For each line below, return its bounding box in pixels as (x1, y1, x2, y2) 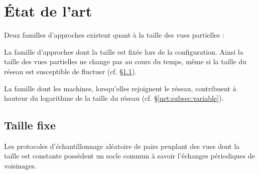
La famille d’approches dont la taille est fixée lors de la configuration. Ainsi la (4, 46, 243, 57)
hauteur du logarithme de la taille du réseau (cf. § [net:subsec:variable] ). (4, 93, 224, 103)
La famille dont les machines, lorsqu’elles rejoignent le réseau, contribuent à (4, 83, 236, 93)
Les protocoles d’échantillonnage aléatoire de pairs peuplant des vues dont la (4, 140, 240, 151)
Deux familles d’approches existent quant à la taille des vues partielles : (4, 30, 224, 40)
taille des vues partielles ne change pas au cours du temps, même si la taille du (4, 56, 246, 67)
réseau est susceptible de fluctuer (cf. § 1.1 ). (4, 66, 137, 76)
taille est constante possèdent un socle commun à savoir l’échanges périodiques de (4, 150, 255, 161)
